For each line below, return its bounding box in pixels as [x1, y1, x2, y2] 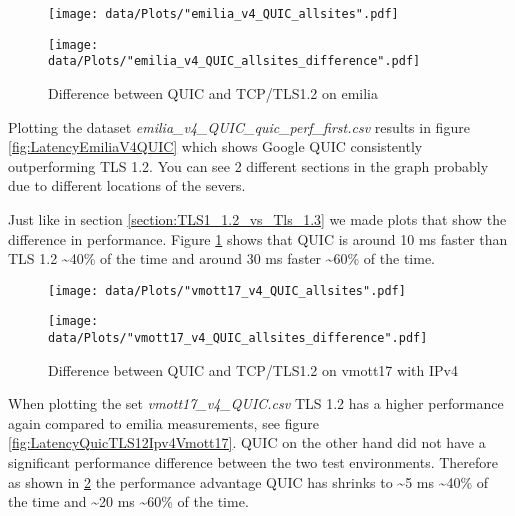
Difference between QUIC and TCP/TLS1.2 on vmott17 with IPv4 [48, 359, 458, 380]
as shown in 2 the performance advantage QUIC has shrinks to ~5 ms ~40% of [8, 471, 489, 492]
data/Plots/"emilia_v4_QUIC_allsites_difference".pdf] [48, 54, 421, 69]
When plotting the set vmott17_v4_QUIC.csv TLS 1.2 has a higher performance [8, 393, 504, 414]
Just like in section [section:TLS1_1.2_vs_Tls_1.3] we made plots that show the [8, 208, 507, 229]
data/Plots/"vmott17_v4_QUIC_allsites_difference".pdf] [48, 331, 428, 346]
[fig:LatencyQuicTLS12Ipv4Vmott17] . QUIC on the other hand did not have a [8, 432, 486, 453]
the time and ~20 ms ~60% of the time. [8, 491, 249, 512]
